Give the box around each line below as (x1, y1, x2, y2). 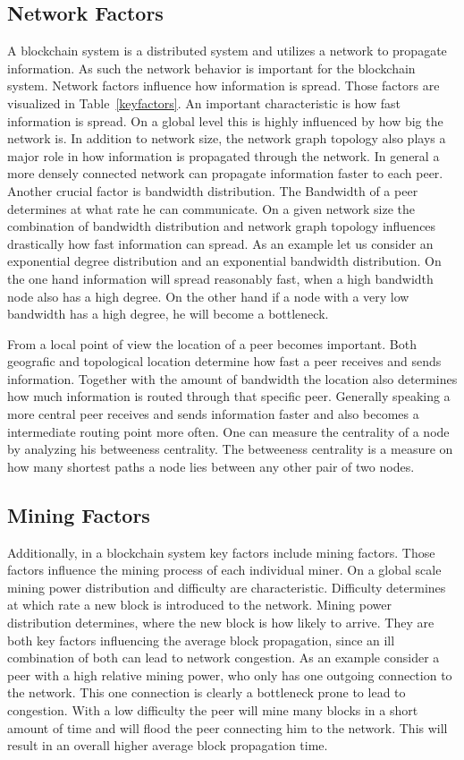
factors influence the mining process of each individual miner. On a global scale (7, 560, 442, 579)
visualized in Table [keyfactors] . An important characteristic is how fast (7, 93, 401, 112)
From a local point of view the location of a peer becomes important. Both (7, 334, 417, 353)
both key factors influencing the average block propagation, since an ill (7, 630, 395, 649)
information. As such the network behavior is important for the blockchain (7, 58, 416, 77)
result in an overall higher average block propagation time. (7, 736, 328, 755)
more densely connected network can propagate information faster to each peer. (7, 164, 443, 183)
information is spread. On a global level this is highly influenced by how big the (7, 111, 443, 130)
